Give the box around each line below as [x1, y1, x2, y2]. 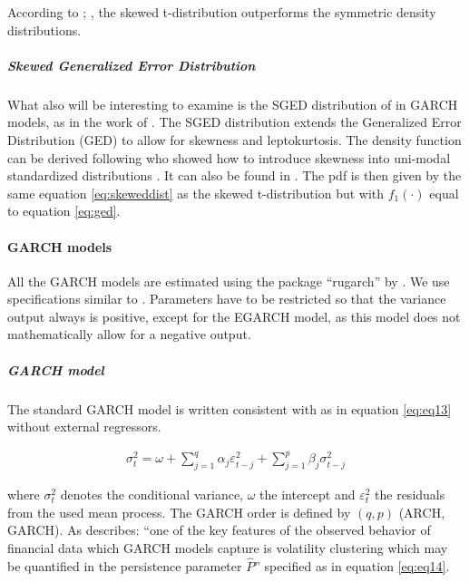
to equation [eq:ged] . [7, 201, 121, 220]
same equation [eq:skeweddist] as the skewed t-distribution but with [7, 183, 385, 202]
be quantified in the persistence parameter [7, 556, 242, 575]
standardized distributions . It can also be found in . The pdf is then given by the [7, 166, 462, 185]
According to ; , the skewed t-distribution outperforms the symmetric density [7, 3, 436, 21]
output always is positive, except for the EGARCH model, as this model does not [7, 306, 461, 325]
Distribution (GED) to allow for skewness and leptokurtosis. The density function [7, 130, 462, 149]
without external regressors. [7, 417, 161, 436]
